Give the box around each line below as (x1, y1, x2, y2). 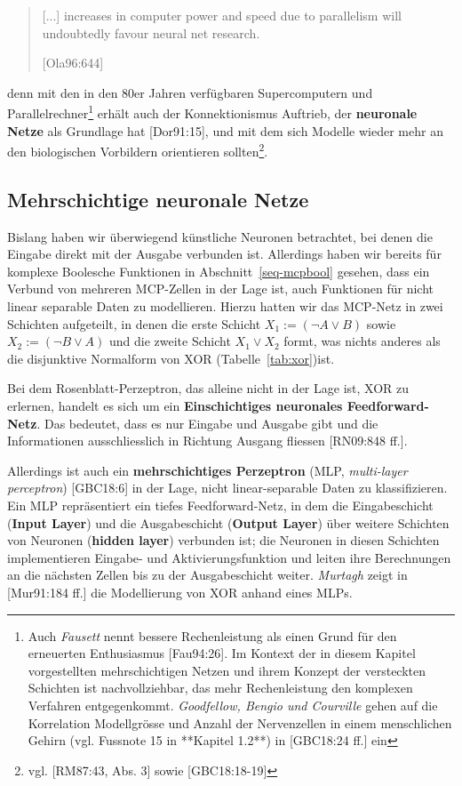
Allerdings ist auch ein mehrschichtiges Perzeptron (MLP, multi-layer (7, 461, 408, 479)
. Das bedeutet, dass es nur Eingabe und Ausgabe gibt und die (36, 413, 378, 432)
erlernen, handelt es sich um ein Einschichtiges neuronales (7, 397, 343, 415)
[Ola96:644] (42, 53, 104, 72)
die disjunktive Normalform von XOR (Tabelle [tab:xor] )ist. (7, 349, 335, 367)
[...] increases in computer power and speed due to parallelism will (42, 6, 402, 24)
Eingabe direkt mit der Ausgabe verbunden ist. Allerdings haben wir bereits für (7, 245, 442, 263)
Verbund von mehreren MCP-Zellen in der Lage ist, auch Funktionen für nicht (7, 279, 434, 298)
